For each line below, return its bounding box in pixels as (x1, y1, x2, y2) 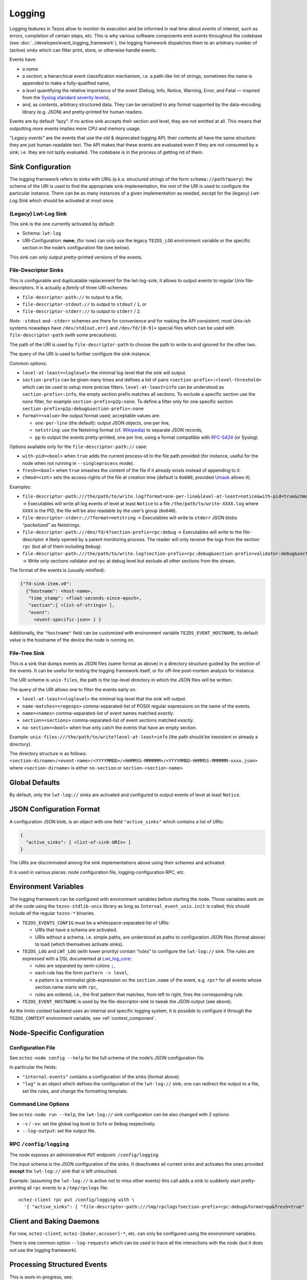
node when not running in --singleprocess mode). (22, 460, 135, 466)
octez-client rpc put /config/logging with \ (18, 1197, 135, 1203)
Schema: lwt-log (22, 230, 61, 237)
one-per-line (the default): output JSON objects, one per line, (35, 420, 170, 426)
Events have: (9, 56, 37, 62)
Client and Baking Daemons (9, 1217, 100, 1226)
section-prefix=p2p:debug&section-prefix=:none (22, 406, 144, 412)
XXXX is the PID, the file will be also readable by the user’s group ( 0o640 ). (22, 507, 177, 514)
